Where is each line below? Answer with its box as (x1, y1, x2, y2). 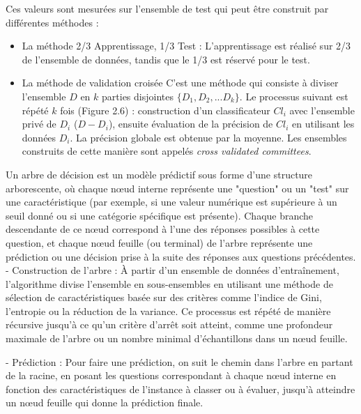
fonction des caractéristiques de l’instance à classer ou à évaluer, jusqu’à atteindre (6, 381, 355, 396)
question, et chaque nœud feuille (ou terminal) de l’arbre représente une (6, 235, 313, 250)
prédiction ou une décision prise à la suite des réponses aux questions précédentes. (6, 249, 356, 263)
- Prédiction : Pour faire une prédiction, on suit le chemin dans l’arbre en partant (6, 354, 353, 369)
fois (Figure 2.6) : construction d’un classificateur (60, 102, 270, 117)
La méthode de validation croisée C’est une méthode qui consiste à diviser (22, 75, 339, 90)
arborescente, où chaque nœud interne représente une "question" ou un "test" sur (6, 181, 349, 195)
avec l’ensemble (289, 102, 355, 117)
